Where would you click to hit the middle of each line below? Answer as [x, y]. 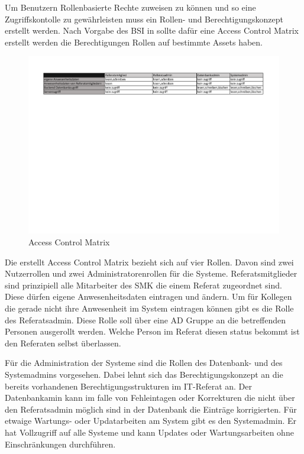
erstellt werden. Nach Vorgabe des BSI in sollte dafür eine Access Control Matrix [152, 30]
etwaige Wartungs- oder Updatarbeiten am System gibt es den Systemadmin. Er [151, 421]
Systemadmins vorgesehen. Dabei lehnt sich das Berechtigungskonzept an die [144, 374]
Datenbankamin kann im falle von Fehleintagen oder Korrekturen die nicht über [150, 398]
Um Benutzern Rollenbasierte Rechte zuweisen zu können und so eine [130, 7]
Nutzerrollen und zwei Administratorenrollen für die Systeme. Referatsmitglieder [151, 273]
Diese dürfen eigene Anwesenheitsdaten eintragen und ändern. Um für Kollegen [148, 296]
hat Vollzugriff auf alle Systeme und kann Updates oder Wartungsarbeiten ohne [149, 432]
